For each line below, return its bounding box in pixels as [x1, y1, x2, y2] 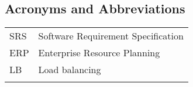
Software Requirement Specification [38, 29, 184, 43]
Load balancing [38, 63, 101, 77]
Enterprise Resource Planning [38, 46, 160, 60]
